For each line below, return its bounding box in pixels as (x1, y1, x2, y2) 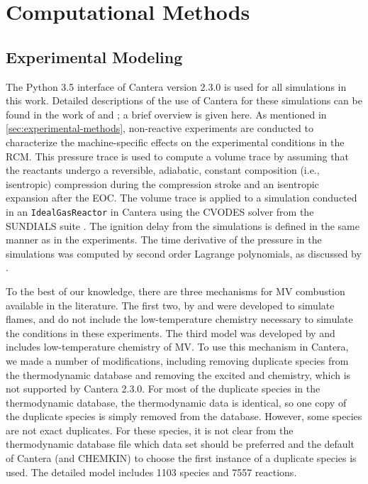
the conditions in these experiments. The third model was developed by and (6, 325, 335, 340)
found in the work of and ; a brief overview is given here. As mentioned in (6, 106, 327, 121)
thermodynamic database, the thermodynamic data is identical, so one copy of (6, 395, 347, 409)
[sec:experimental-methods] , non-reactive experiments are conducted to (6, 121, 313, 136)
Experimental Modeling (6, 45, 183, 67)
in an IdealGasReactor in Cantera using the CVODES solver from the (6, 204, 314, 219)
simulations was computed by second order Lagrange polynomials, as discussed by (6, 246, 362, 260)
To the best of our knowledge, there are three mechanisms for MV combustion (6, 283, 345, 298)
